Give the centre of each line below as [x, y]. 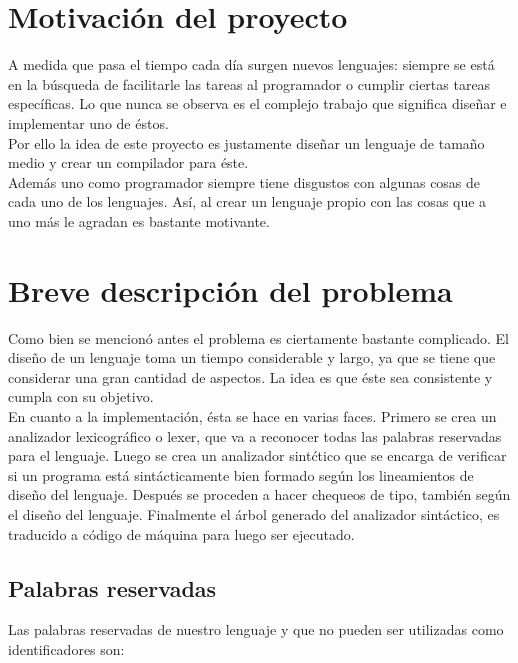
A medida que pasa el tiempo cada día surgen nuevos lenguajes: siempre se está [251, 64]
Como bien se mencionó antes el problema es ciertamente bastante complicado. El [259, 337]
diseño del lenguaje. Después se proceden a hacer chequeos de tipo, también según [259, 494]
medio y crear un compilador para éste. [128, 162]
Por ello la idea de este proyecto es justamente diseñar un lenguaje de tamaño [246, 142]
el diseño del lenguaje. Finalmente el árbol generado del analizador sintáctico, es [254, 513]
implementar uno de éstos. [88, 122]
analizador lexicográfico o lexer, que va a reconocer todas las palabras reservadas [255, 435]
